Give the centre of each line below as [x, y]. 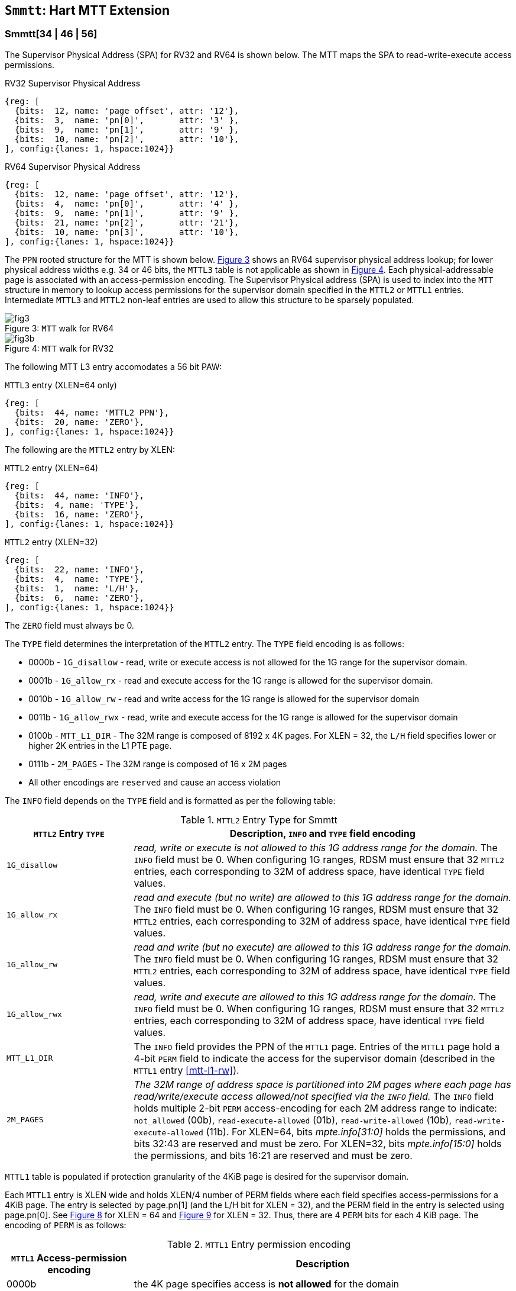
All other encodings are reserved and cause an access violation [155, 782]
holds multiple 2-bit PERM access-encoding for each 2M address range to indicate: [315, 1108]
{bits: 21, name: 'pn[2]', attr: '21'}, [127, 222]
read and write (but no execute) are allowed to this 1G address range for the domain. [322, 947]
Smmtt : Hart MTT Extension [87, 10]
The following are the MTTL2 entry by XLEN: [90, 449]
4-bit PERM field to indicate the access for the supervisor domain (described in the [314, 1058]
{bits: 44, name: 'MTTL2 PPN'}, [92, 412]
